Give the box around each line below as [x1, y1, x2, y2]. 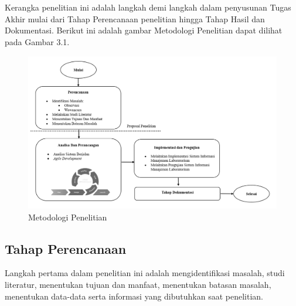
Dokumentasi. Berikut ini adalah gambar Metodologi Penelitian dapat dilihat [5, 24, 283, 36]
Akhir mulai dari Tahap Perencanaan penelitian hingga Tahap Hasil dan [5, 12, 265, 25]
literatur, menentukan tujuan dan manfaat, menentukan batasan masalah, [5, 278, 271, 290]
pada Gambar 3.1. [5, 35, 70, 47]
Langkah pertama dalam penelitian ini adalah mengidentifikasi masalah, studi [5, 267, 285, 279]
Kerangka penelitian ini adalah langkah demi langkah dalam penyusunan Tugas [5, 1, 291, 13]
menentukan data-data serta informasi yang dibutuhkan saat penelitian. [5, 290, 263, 302]
